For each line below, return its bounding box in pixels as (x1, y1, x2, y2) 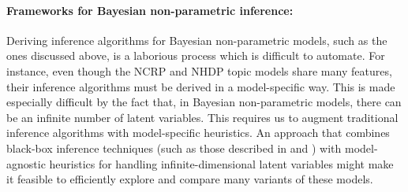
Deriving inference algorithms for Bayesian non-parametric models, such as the (6, 31, 387, 48)
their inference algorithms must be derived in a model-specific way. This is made (6, 78, 395, 94)
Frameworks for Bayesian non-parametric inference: (6, 2, 294, 18)
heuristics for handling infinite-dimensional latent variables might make (49, 155, 394, 172)
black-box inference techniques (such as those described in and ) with (6, 139, 342, 156)
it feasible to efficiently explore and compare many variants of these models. (6, 171, 373, 187)
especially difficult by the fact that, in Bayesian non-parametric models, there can (6, 94, 402, 110)
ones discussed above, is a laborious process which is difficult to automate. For (6, 47, 385, 64)
